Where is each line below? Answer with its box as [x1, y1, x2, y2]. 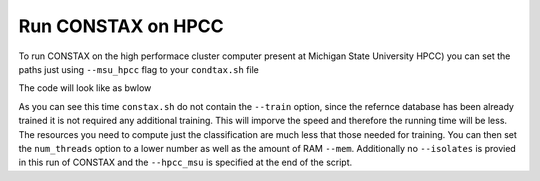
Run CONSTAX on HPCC [18, 15, 224, 37]
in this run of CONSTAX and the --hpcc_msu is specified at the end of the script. [18, 156, 353, 169]
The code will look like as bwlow [18, 82, 152, 94]
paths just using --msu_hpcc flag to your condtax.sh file [18, 63, 259, 75]
